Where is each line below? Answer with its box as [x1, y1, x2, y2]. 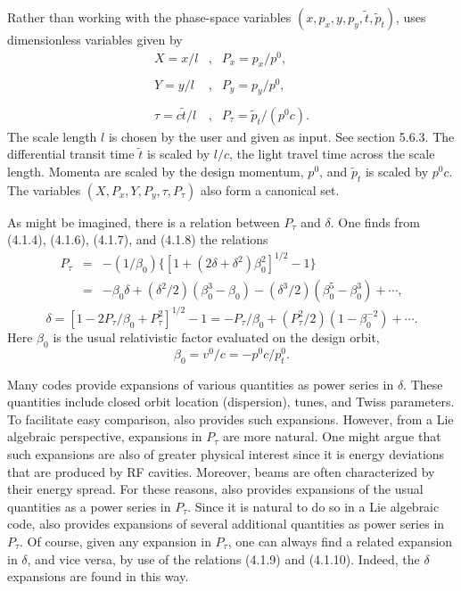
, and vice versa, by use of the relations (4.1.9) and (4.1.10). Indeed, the [27, 549, 420, 568]
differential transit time [7, 144, 135, 163]
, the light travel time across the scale [228, 144, 435, 163]
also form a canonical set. [201, 180, 340, 199]
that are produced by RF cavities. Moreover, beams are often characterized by [7, 462, 435, 480]
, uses [395, 8, 426, 26]
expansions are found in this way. [7, 567, 189, 586]
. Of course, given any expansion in [20, 531, 211, 550]
